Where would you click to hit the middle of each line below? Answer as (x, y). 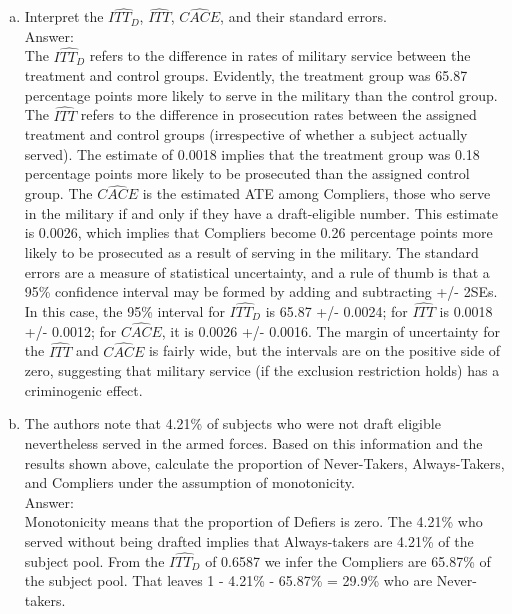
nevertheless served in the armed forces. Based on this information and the (253, 443)
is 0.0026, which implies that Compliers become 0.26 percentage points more (258, 232)
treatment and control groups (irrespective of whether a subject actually (246, 134)
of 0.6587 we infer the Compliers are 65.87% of (348, 560)
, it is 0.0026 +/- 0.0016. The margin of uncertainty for (330, 330)
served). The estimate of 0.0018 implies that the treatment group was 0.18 (252, 153)
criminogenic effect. (83, 389)
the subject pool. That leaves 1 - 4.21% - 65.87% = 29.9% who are (228, 580)
